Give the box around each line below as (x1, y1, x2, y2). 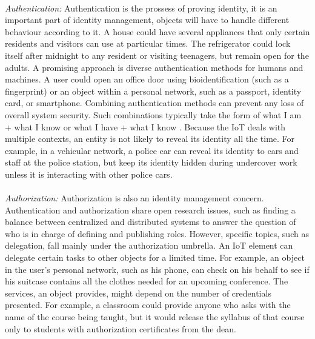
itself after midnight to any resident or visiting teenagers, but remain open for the (5, 49, 309, 61)
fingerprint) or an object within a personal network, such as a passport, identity (5, 84, 302, 97)
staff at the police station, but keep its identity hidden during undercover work (5, 156, 297, 169)
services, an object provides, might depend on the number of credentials (5, 286, 271, 299)
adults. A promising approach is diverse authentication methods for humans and (5, 61, 303, 73)
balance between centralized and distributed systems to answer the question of (5, 215, 296, 228)
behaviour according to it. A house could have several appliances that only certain (5, 25, 310, 38)
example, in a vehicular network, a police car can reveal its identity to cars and (5, 144, 299, 156)
